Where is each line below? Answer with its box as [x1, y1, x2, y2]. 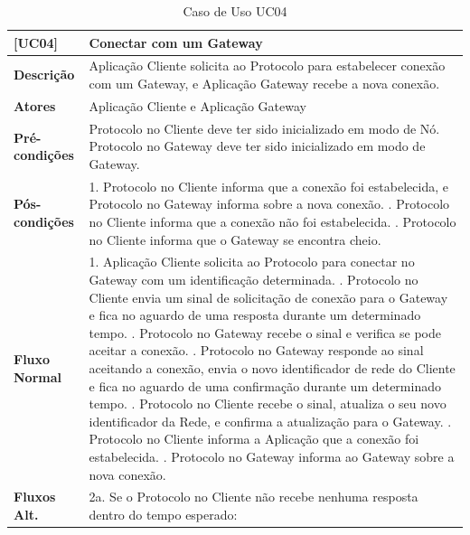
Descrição [14, 65, 75, 84]
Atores [14, 96, 56, 115]
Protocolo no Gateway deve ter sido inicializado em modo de [89, 136, 426, 155]
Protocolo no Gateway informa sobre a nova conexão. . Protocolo [89, 194, 450, 213]
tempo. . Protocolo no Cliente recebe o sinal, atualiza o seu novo [89, 394, 446, 413]
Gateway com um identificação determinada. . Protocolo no [89, 269, 418, 288]
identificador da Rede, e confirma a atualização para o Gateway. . [89, 411, 452, 430]
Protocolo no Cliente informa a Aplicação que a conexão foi [89, 429, 419, 448]
